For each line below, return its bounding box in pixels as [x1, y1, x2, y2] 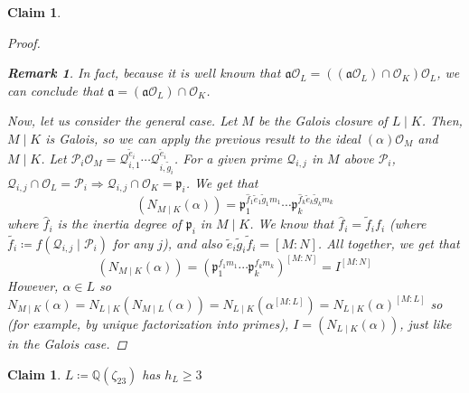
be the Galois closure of [258, 111, 388, 130]
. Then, [421, 111, 463, 130]
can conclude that [7, 80, 104, 99]
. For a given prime [174, 148, 283, 167]
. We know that [249, 214, 334, 233]
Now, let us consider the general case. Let [7, 111, 238, 130]
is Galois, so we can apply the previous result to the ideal [45, 128, 361, 147]
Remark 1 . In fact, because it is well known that [7, 63, 281, 82]
